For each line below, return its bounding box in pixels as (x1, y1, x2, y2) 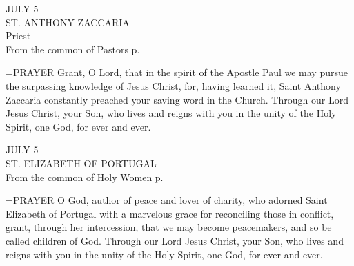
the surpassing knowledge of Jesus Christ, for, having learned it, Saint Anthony (6, 78, 341, 93)
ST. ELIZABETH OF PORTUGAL (6, 155, 157, 170)
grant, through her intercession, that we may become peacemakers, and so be (6, 220, 332, 234)
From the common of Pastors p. (6, 41, 140, 56)
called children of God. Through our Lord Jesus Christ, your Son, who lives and (6, 233, 344, 247)
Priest (6, 28, 31, 43)
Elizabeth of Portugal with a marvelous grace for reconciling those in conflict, (6, 206, 334, 220)
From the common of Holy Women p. (6, 169, 164, 184)
